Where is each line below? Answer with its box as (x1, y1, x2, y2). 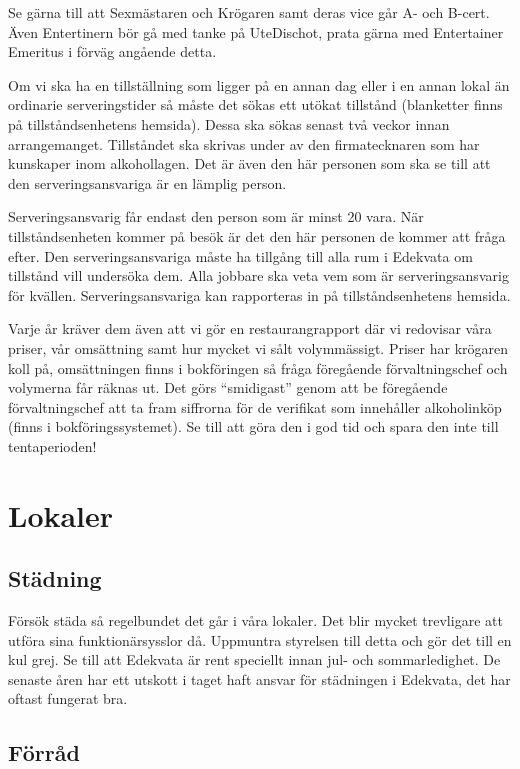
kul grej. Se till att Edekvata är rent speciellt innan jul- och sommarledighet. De (8, 649, 501, 670)
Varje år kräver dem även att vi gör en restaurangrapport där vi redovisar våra (8, 318, 492, 339)
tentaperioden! (8, 435, 97, 456)
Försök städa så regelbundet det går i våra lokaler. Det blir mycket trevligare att (8, 610, 503, 631)
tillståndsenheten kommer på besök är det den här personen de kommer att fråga (8, 225, 506, 246)
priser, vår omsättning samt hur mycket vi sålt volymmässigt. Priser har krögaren (8, 337, 509, 358)
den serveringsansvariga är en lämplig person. (8, 172, 287, 193)
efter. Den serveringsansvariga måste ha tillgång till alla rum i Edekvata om (8, 245, 473, 266)
